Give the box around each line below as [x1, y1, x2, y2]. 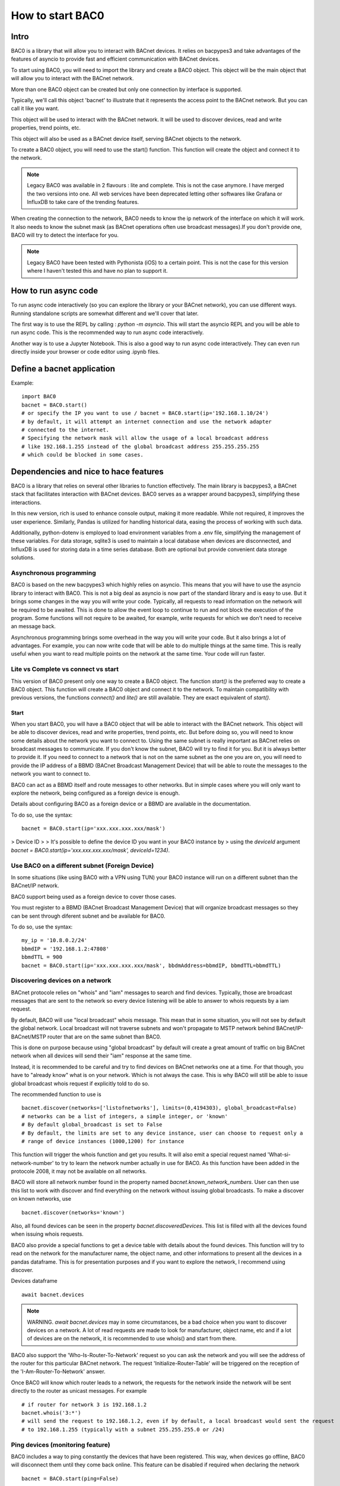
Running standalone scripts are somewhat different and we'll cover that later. [11, 310, 199, 317]
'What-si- [267, 1151, 291, 1158]
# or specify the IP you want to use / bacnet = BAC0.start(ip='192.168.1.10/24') [21, 410, 269, 417]
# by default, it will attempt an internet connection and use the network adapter [21, 418, 272, 425]
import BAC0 [21, 393, 56, 400]
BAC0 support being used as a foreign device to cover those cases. [11, 893, 176, 900]
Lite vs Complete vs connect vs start [11, 665, 119, 673]
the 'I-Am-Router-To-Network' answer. [11, 1368, 106, 1375]
